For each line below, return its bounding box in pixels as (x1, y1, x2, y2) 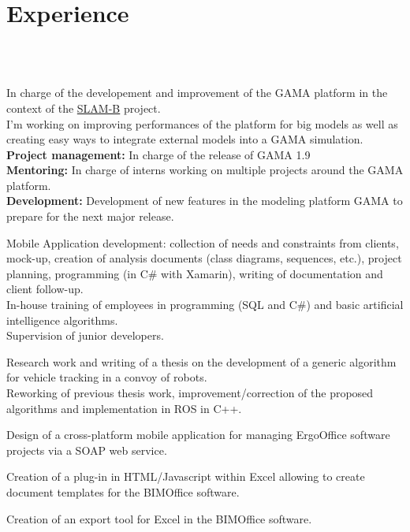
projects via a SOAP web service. (6, 441, 167, 458)
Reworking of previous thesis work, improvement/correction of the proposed (6, 385, 374, 400)
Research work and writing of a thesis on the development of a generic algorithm (6, 353, 397, 370)
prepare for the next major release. (6, 208, 174, 225)
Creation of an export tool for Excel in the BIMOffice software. (6, 510, 312, 526)
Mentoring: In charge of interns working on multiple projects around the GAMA (6, 162, 404, 178)
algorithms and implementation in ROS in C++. (6, 400, 242, 416)
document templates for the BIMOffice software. (6, 483, 240, 500)
